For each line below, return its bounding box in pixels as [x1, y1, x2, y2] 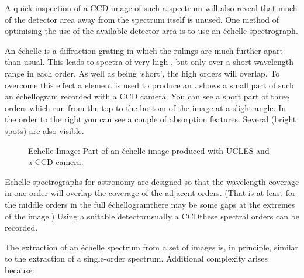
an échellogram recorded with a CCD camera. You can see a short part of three [5, 90, 289, 102]
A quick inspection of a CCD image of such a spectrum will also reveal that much [5, 2, 298, 13]
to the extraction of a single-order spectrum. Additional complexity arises [5, 252, 268, 265]
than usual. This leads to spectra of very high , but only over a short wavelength [5, 56, 294, 68]
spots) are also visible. [5, 124, 84, 136]
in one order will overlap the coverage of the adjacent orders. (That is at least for [5, 187, 296, 199]
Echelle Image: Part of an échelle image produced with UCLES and [28, 144, 270, 156]
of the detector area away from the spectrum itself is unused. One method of [5, 13, 279, 25]
